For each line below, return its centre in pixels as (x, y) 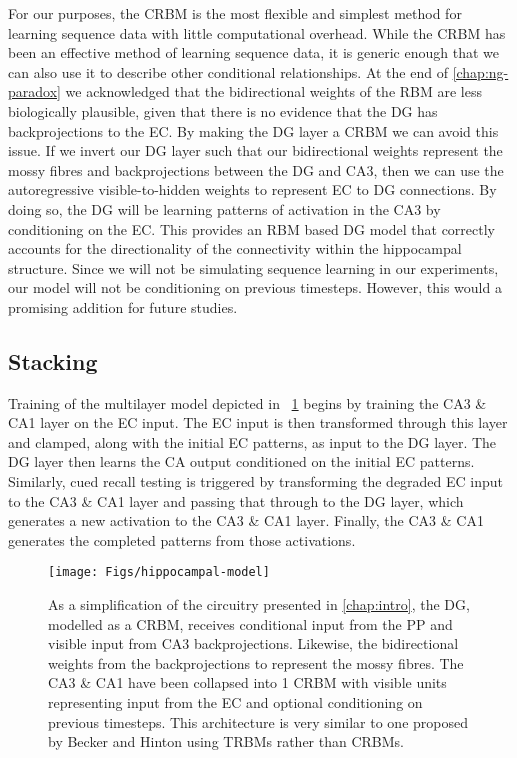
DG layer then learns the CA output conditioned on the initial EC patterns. (241, 461)
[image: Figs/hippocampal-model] (159, 572)
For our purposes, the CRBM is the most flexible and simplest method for (235, 13)
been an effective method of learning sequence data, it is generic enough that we (253, 52)
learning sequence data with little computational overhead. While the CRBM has (257, 32)
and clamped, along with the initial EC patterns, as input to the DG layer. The (252, 441)
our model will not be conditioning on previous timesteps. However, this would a (255, 287)
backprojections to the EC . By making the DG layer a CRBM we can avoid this (253, 130)
